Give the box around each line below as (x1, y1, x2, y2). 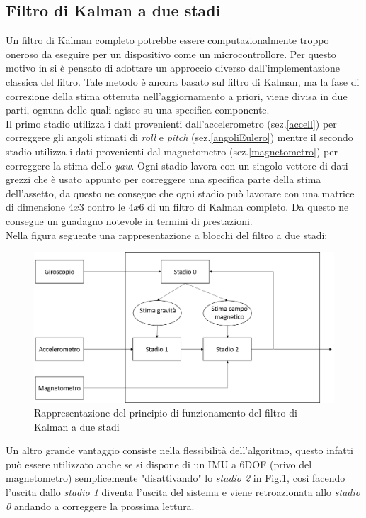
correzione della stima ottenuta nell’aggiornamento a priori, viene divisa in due (6, 88, 348, 103)
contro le (87, 199, 125, 214)
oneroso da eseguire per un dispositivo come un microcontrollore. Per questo (6, 46, 336, 61)
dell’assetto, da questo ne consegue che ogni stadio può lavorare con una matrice (6, 185, 355, 200)
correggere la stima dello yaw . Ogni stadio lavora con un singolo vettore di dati (6, 158, 348, 172)
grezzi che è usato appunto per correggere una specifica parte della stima (6, 172, 321, 187)
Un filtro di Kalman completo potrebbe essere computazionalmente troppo (6, 33, 329, 48)
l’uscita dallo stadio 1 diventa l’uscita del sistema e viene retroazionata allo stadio (6, 485, 360, 500)
